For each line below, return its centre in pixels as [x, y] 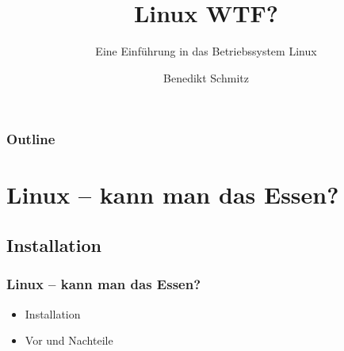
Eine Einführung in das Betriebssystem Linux [206, 51]
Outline [31, 139]
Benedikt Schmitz [206, 77]
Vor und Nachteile [69, 340]
